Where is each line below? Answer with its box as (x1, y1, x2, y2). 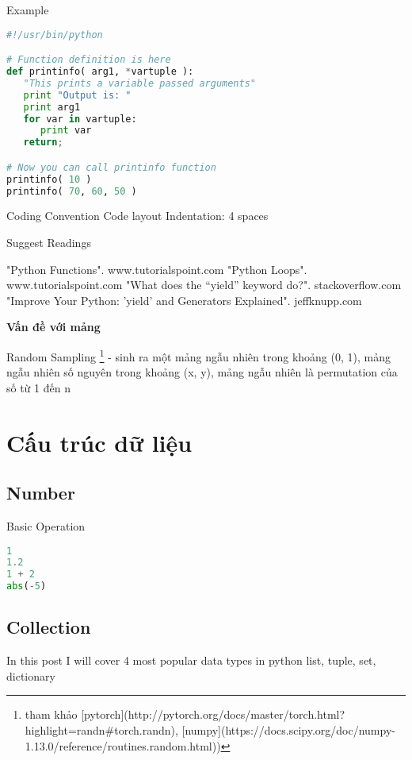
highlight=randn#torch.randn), (25, 722, 178, 739)
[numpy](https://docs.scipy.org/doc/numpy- (181, 722, 395, 739)
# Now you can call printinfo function (6, 161, 216, 173)
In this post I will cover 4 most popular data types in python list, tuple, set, (6, 652, 376, 669)
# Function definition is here (6, 54, 171, 66)
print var (40, 125, 92, 137)
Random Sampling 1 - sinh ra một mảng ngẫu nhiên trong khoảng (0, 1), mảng (6, 345, 391, 365)
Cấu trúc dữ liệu (6, 426, 193, 458)
